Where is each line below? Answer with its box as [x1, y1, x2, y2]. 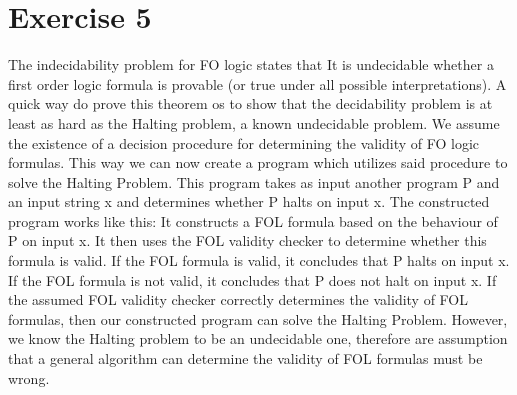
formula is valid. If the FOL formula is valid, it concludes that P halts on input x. [8, 250, 510, 271]
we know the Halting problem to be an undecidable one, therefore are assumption [8, 328, 508, 349]
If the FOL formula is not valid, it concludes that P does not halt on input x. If [8, 269, 497, 290]
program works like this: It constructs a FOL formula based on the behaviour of [8, 210, 498, 231]
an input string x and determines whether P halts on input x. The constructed [8, 191, 490, 212]
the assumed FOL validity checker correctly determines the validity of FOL [8, 289, 469, 310]
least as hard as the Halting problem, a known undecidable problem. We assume [8, 112, 500, 133]
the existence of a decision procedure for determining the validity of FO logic [8, 132, 480, 153]
